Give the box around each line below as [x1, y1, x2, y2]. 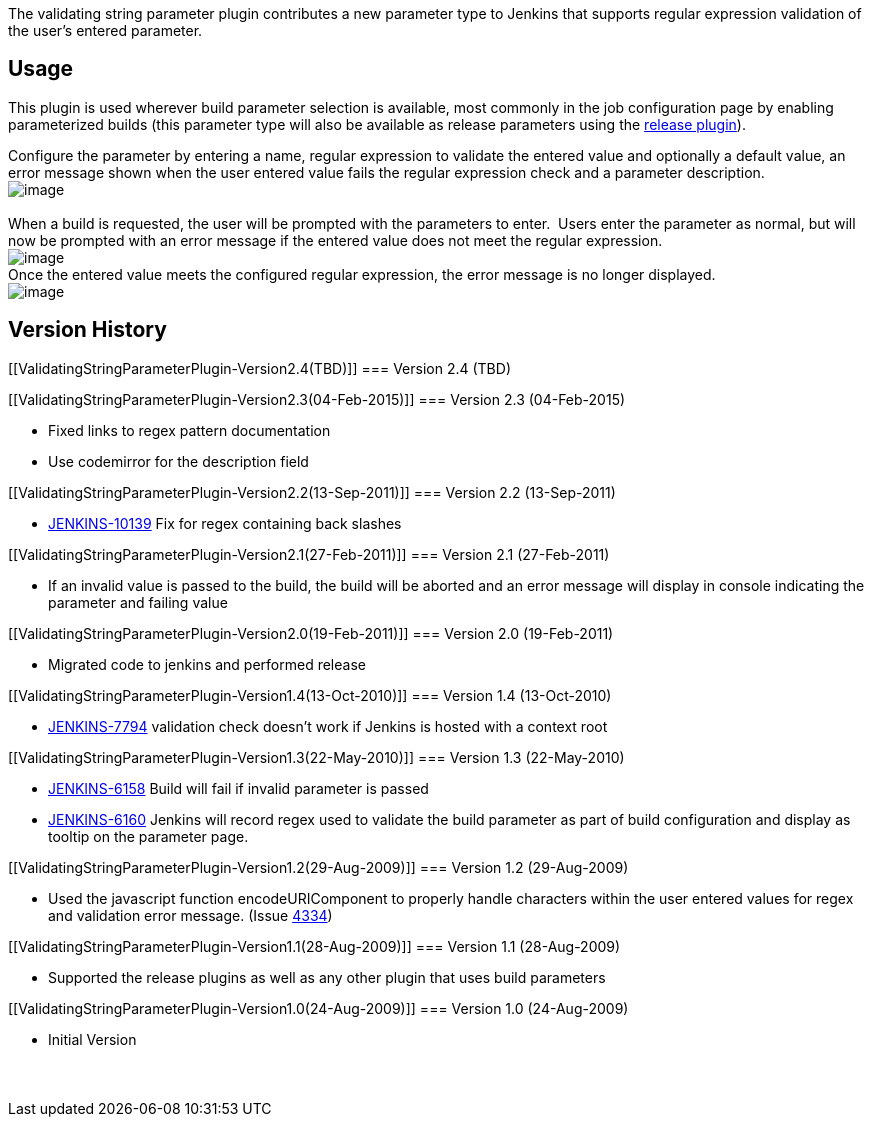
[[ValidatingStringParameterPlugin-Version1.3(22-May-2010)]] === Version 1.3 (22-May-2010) [8, 748, 625, 766]
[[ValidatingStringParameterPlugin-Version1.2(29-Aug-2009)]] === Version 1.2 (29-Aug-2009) [8, 858, 629, 876]
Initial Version [48, 1030, 137, 1048]
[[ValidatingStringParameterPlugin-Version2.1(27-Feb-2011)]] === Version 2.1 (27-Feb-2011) [8, 545, 610, 563]
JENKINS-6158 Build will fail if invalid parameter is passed [48, 779, 429, 797]
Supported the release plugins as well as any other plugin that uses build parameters [48, 968, 606, 986]
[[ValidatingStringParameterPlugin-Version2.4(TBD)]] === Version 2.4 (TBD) [8, 359, 511, 377]
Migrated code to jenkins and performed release [48, 655, 366, 673]
